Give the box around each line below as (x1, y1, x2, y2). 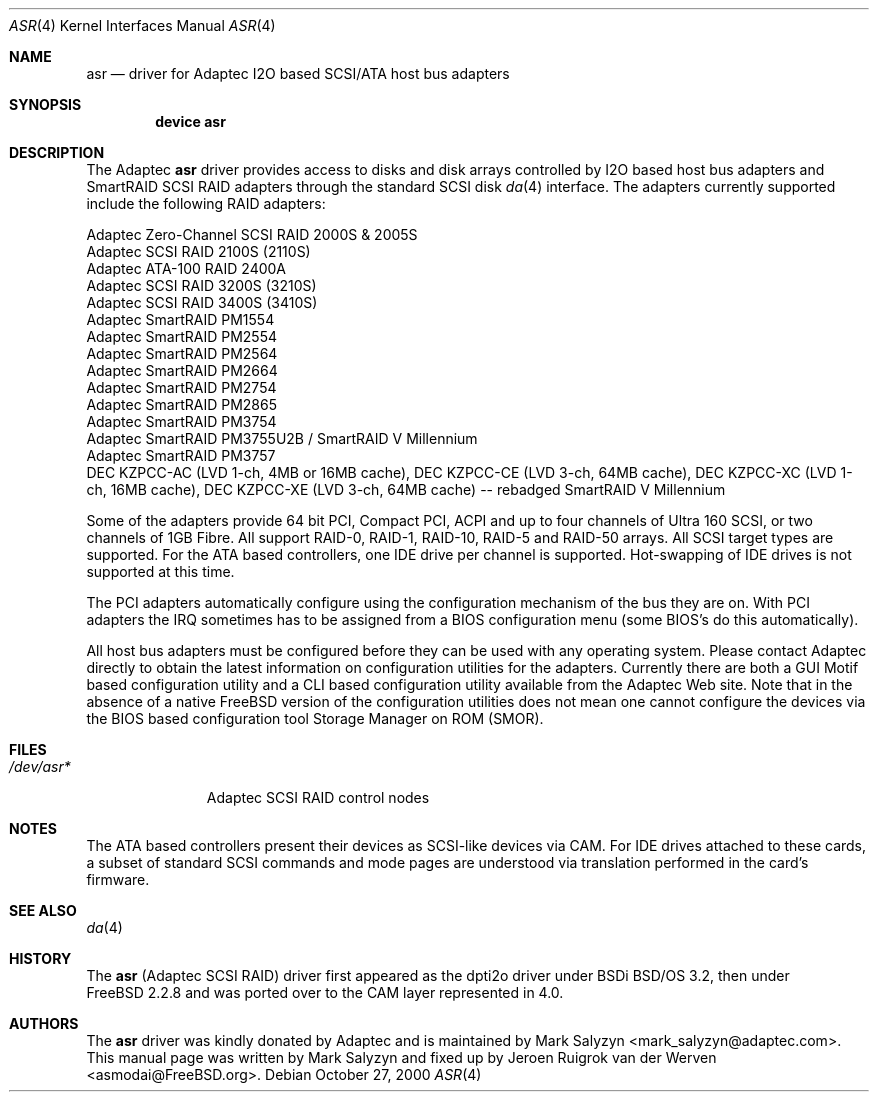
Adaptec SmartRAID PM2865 (86, 396, 278, 413)
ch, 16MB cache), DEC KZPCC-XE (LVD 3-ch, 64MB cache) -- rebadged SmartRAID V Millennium (86, 481, 726, 498)
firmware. (86, 871, 150, 888)
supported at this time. (86, 563, 235, 580)
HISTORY (9, 950, 72, 967)
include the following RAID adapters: (86, 195, 326, 212)
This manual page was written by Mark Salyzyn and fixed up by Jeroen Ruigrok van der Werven (86, 1049, 717, 1066)
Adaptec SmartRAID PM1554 (86, 311, 275, 328)
